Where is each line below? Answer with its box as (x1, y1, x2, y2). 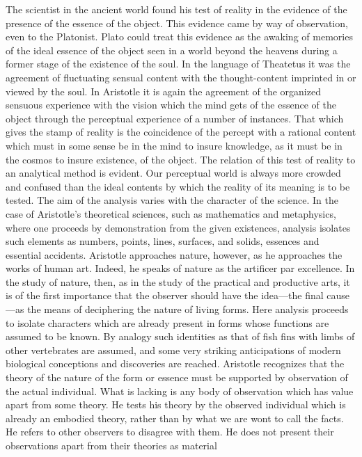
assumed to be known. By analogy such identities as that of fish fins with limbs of (6, 329, 355, 344)
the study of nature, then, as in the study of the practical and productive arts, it (6, 274, 350, 289)
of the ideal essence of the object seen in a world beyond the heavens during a (6, 42, 338, 57)
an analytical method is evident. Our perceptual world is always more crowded (6, 166, 341, 180)
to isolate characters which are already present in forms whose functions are (6, 315, 329, 330)
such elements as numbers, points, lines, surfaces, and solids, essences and (6, 234, 320, 248)
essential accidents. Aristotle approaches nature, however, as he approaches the (6, 247, 343, 262)
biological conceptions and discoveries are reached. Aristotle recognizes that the (6, 356, 345, 371)
